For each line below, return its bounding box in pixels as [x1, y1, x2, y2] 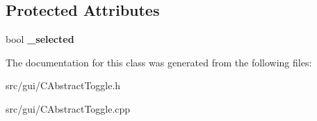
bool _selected [6, 32, 74, 46]
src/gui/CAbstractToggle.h [6, 78, 121, 93]
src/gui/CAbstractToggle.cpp [6, 101, 131, 115]
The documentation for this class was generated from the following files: [6, 55, 312, 69]
